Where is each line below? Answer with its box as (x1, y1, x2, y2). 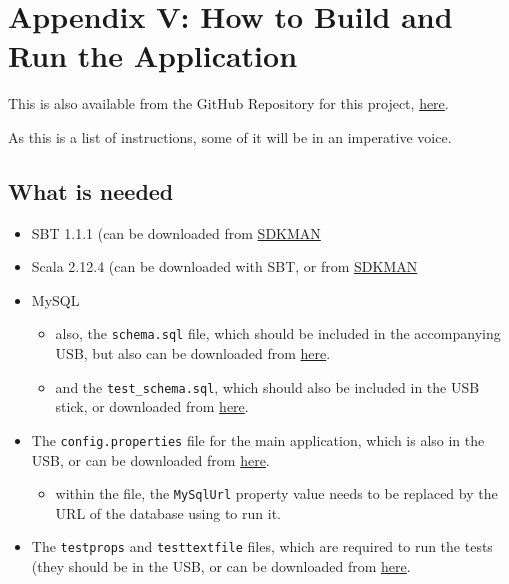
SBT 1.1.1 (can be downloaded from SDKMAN (31, 222, 321, 243)
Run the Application (8, 35, 298, 76)
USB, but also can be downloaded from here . (55, 343, 331, 364)
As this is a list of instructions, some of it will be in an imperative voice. (8, 126, 452, 147)
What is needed (8, 175, 174, 206)
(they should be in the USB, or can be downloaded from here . (31, 556, 411, 577)
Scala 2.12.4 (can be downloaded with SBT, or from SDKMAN (31, 256, 418, 277)
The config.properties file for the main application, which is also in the (31, 429, 485, 450)
